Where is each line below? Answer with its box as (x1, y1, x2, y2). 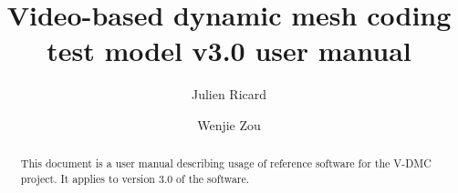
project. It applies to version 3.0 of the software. (20, 170, 250, 186)
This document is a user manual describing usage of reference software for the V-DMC (20, 156, 432, 171)
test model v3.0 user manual (47, 32, 411, 69)
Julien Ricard (191, 85, 267, 104)
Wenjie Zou (197, 115, 261, 134)
